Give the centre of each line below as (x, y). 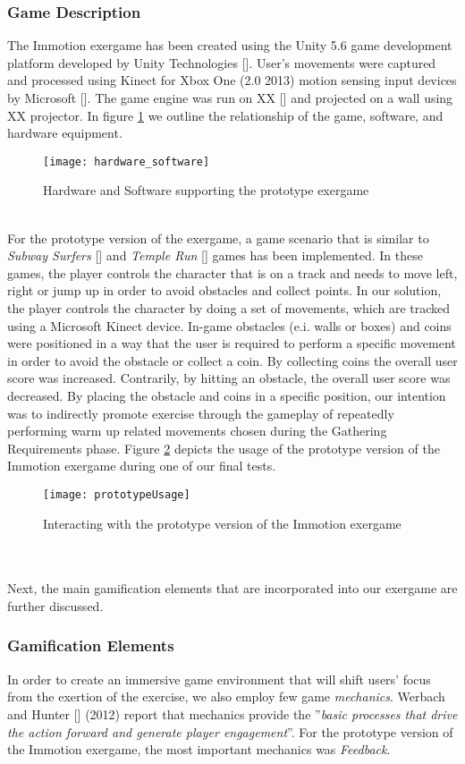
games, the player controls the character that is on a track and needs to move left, (232, 272)
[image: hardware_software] (127, 161)
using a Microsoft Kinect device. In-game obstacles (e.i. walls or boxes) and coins (229, 325)
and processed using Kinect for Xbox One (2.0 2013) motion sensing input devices (232, 80)
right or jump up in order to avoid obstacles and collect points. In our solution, (224, 290)
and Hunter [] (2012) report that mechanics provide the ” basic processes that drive (232, 713)
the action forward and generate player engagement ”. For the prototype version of (230, 731)
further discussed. (55, 605)
